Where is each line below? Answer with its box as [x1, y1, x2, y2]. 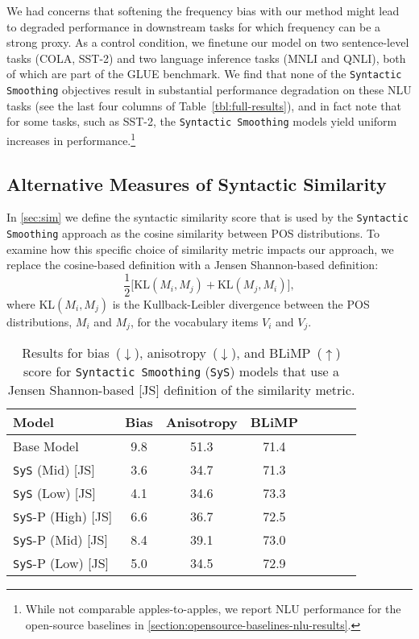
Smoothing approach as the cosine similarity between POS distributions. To [6, 225, 380, 242]
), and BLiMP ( [231, 343, 322, 363]
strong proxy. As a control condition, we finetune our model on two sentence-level [6, 34, 409, 51]
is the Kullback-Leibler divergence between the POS [112, 295, 370, 312]
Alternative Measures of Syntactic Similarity [6, 171, 387, 196]
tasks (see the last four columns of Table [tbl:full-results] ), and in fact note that [6, 97, 401, 114]
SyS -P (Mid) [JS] [13, 530, 108, 550]
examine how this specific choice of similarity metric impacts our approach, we [6, 240, 394, 257]
